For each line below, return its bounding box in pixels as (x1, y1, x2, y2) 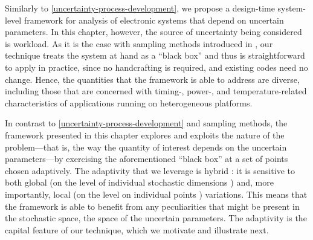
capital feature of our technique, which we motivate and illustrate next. (5, 223, 269, 236)
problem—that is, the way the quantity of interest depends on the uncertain (5, 140, 287, 153)
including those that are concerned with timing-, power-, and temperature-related (5, 85, 307, 97)
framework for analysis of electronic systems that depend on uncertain (24, 13, 284, 26)
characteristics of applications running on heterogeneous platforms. (5, 96, 253, 109)
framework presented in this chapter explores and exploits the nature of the (5, 128, 285, 141)
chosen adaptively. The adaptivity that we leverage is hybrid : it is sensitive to (5, 164, 295, 177)
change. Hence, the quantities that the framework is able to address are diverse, (5, 73, 300, 85)
